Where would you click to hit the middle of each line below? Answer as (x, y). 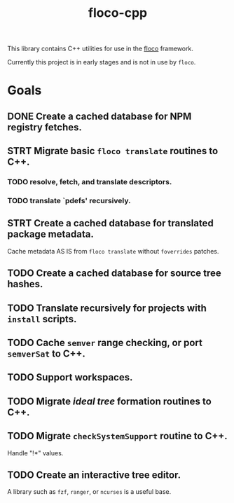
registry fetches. (45, 127)
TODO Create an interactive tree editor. (94, 475)
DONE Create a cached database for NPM (99, 116)
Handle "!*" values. (35, 453)
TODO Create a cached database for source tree (115, 274)
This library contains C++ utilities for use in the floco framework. (101, 49)
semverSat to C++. (47, 353)
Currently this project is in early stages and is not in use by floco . (102, 62)
